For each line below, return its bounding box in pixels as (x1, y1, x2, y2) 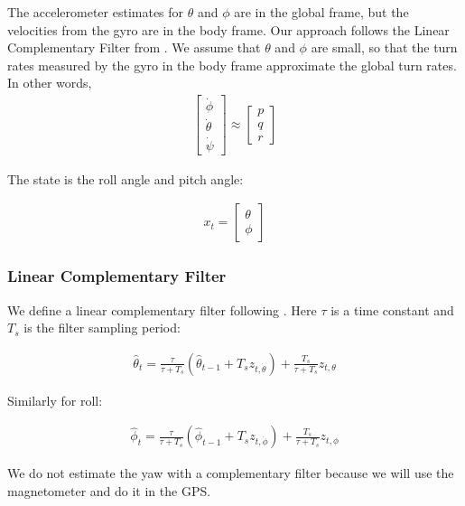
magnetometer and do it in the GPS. (7, 482, 211, 501)
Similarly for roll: (7, 390, 103, 409)
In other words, (7, 73, 92, 92)
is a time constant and (330, 300, 454, 319)
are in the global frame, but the (234, 3, 409, 21)
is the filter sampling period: (23, 318, 181, 337)
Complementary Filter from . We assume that (7, 38, 261, 57)
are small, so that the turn (311, 38, 458, 57)
